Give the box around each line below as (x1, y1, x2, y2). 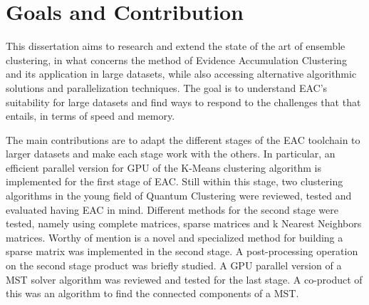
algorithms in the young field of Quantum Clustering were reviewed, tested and (6, 188, 352, 203)
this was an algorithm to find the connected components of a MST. (6, 286, 299, 301)
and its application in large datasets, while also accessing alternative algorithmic (6, 66, 357, 81)
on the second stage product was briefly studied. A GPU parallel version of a (6, 258, 342, 273)
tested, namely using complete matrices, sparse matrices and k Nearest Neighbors (6, 216, 362, 231)
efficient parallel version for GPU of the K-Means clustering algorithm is (6, 160, 321, 175)
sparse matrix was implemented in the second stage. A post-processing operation (6, 244, 358, 259)
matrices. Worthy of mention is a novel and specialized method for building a (6, 229, 343, 244)
